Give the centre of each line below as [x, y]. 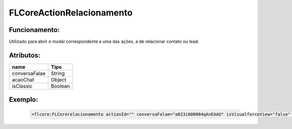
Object [59, 80]
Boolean [60, 86]
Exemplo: [24, 100]
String [58, 73]
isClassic [22, 86]
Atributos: [25, 55]
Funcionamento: [35, 30]
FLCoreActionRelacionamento [71, 13]
